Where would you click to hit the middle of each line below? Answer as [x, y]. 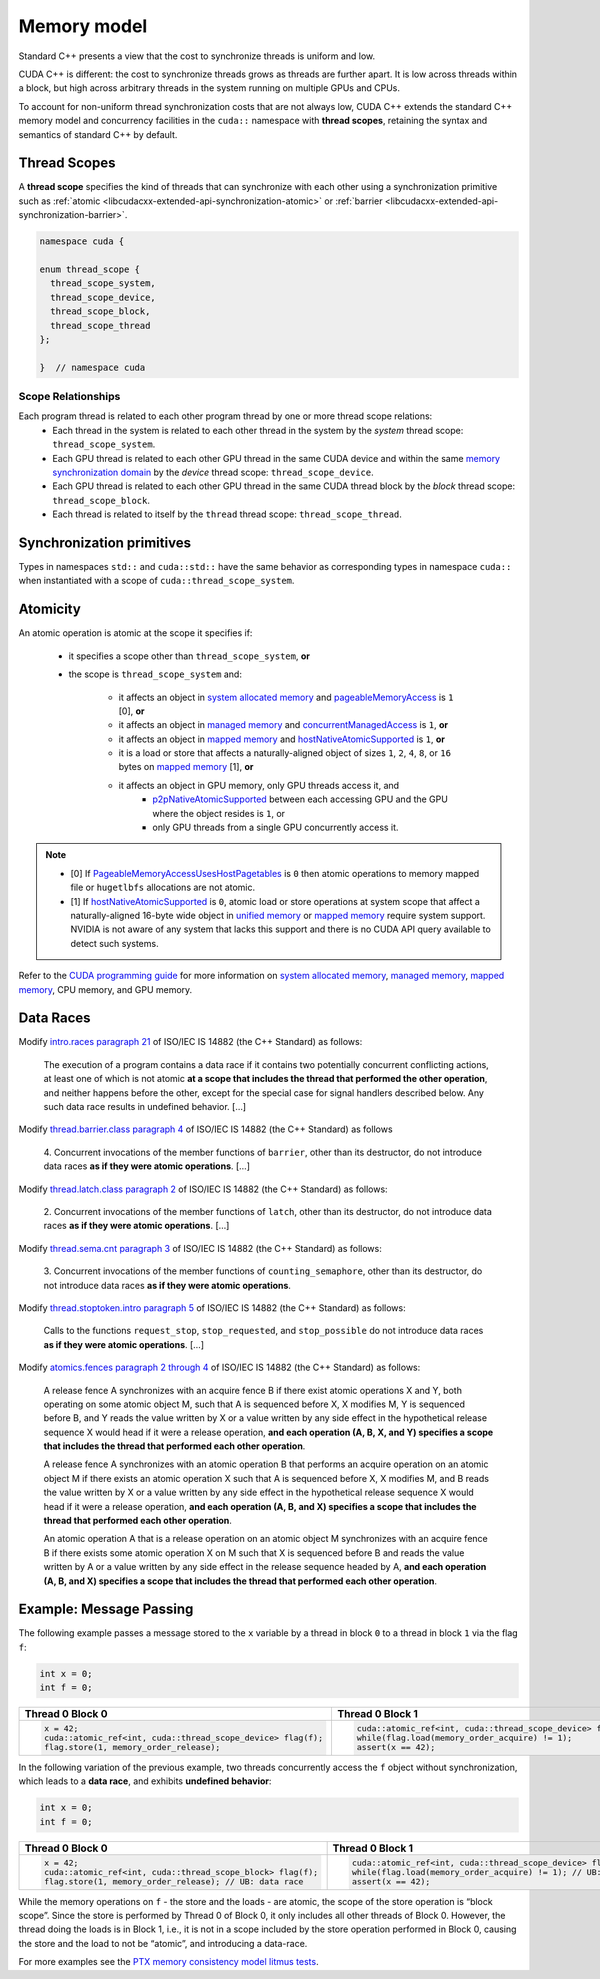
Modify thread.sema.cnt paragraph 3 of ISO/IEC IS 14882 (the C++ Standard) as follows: [200, 1248]
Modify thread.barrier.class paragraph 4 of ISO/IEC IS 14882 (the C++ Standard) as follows [206, 1129]
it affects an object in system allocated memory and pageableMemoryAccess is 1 [286, 697]
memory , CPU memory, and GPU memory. [105, 989]
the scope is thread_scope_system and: [155, 674]
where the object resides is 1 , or [218, 813]
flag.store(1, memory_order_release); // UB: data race [173, 1881]
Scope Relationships [69, 397]
